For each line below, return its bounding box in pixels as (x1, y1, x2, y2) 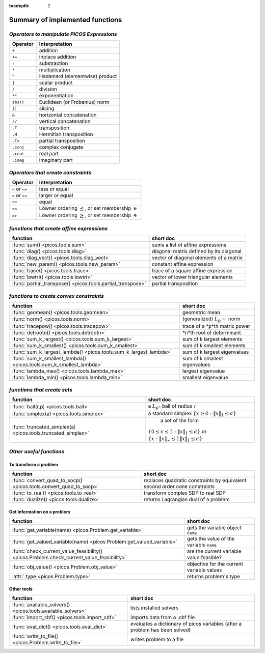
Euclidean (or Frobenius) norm (39, 99, 110, 106)
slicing (39, 105, 54, 112)
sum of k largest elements (182, 336, 242, 342)
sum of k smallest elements (182, 342, 246, 349)
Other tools (9, 586, 33, 592)
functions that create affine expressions (9, 225, 108, 232)
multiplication (39, 66, 71, 73)
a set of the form (160, 417, 199, 424)
